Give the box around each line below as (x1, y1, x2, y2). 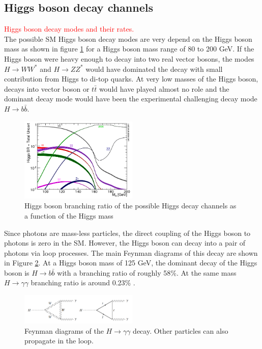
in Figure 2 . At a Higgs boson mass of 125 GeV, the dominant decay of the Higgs (4, 257, 257, 268)
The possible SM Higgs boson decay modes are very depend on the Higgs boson (4, 33, 252, 44)
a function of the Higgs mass (24, 210, 113, 221)
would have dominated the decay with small (85, 63, 223, 74)
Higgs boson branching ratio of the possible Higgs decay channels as (24, 200, 237, 211)
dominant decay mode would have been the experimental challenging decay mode (4, 93, 257, 104)
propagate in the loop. (24, 335, 94, 346)
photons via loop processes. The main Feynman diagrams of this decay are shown (4, 247, 258, 258)
